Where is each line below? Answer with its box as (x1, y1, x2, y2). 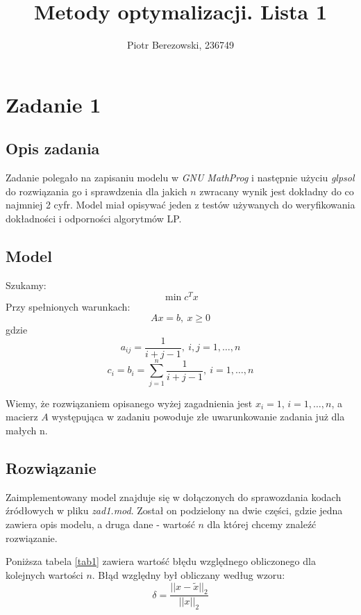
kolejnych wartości (6, 567, 83, 582)
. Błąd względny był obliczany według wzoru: (92, 567, 285, 582)
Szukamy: (6, 277, 47, 292)
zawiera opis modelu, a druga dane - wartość (6, 516, 195, 531)
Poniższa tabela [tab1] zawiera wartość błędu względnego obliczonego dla (6, 554, 316, 568)
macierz (6, 409, 38, 424)
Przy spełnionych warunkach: (6, 300, 131, 314)
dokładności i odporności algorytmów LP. (6, 211, 182, 225)
